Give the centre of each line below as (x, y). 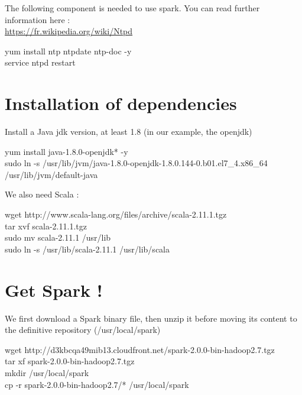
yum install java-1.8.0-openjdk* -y (66, 151)
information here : (38, 19)
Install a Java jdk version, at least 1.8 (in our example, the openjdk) (129, 132)
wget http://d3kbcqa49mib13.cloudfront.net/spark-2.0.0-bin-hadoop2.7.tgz (140, 349)
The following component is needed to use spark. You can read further (132, 8)
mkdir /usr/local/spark (47, 372)
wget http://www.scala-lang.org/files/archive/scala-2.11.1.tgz (116, 214)
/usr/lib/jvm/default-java (51, 174)
